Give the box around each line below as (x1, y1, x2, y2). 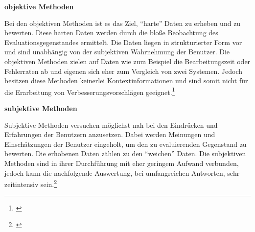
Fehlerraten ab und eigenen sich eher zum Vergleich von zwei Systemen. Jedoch (4, 66, 242, 76)
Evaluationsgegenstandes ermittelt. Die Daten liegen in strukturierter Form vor (4, 37, 242, 47)
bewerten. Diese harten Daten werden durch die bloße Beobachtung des (4, 27, 218, 38)
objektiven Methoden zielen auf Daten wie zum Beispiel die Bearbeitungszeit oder (4, 56, 251, 66)
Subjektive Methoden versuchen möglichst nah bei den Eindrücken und (4, 119, 218, 130)
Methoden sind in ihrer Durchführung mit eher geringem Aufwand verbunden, (4, 158, 239, 168)
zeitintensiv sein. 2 (4, 178, 57, 189)
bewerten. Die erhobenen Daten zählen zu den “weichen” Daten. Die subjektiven (4, 148, 246, 159)
